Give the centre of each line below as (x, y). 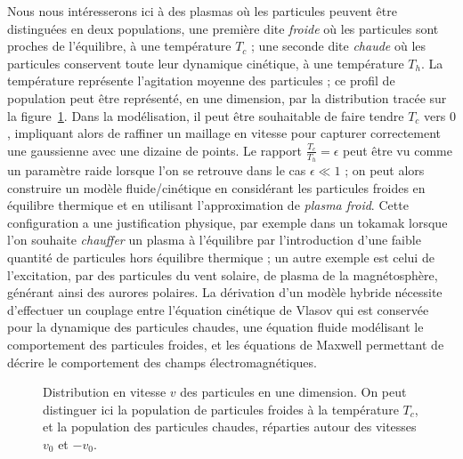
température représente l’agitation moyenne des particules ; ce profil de (201, 81)
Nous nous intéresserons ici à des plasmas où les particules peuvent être (202, 11)
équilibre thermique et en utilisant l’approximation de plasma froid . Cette (208, 205)
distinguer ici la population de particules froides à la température (221, 409)
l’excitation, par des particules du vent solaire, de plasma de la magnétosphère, (223, 274)
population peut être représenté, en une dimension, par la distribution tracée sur (227, 97)
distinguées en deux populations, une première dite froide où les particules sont (223, 28)
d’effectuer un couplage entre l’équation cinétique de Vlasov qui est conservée (218, 309)
